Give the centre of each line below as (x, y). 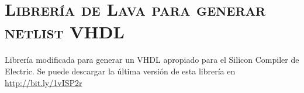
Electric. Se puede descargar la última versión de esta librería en (120, 71)
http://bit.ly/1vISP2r (44, 82)
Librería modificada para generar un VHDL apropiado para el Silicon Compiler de (152, 60)
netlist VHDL (65, 32)
